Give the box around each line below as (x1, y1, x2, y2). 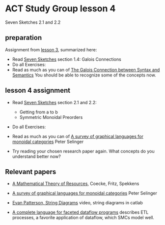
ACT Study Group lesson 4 (5, 3, 116, 14)
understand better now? (12, 153, 61, 159)
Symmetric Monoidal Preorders (19, 114, 83, 120)
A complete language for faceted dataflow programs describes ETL (12, 209, 149, 215)
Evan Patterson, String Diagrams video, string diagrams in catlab (12, 200, 143, 206)
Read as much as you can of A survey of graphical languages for (12, 133, 143, 139)
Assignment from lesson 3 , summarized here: (5, 46, 97, 52)
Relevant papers (5, 167, 56, 176)
